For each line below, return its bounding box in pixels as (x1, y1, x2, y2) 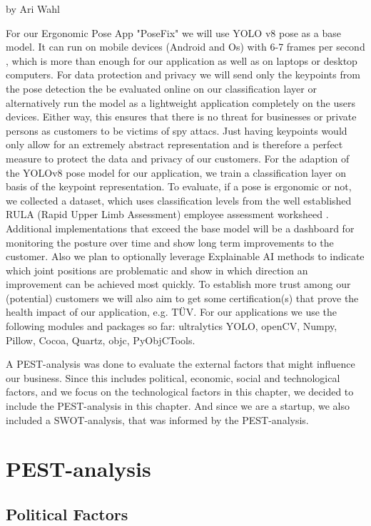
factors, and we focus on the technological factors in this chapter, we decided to (6, 384, 354, 399)
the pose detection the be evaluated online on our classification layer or (6, 81, 317, 96)
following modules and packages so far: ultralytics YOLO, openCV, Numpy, (6, 319, 337, 334)
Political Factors (6, 502, 128, 525)
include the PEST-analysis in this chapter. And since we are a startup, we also (6, 398, 350, 413)
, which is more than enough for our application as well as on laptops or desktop (6, 53, 357, 68)
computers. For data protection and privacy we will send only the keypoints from (6, 67, 360, 82)
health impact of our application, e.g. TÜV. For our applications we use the (6, 304, 337, 319)
